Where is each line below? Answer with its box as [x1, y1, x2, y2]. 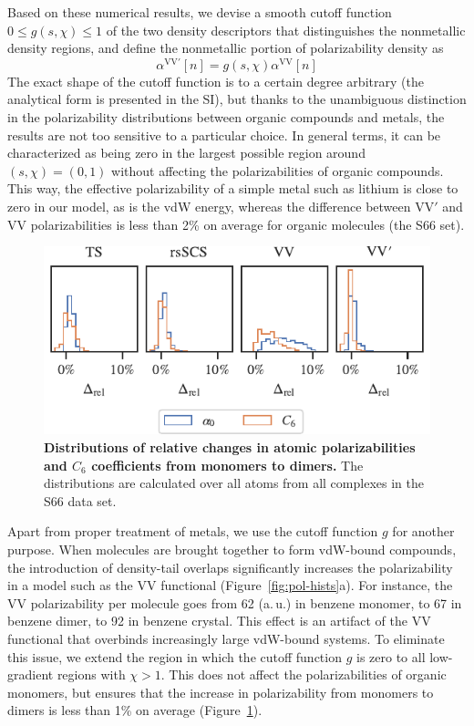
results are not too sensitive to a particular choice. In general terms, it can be [7, 125, 441, 144]
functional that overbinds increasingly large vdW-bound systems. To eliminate [7, 629, 445, 648]
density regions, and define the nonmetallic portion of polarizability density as [7, 38, 444, 57]
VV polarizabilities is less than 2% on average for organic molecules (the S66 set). [7, 214, 465, 233]
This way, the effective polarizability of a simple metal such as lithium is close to [7, 179, 459, 198]
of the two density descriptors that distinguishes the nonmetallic [106, 20, 466, 39]
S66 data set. [44, 491, 117, 510]
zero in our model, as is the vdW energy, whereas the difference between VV [7, 197, 435, 216]
